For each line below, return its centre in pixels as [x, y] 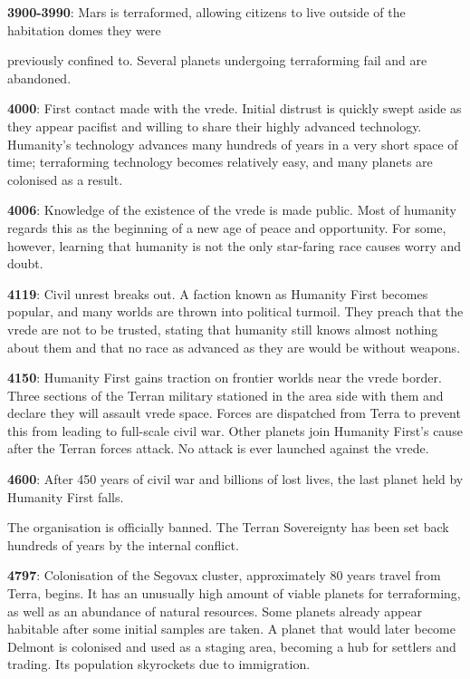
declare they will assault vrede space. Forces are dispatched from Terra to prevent [234, 413]
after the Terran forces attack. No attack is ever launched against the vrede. [218, 448]
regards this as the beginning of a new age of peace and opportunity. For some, [227, 227]
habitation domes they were [84, 29]
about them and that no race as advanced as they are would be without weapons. [234, 347]
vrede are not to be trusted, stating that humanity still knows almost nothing [223, 329]
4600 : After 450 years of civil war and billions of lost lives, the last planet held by [235, 479]
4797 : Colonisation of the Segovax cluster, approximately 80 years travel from [224, 575]
